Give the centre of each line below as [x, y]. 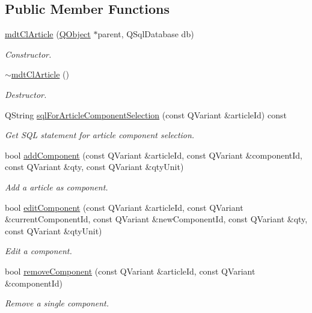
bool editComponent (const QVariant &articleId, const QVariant [124, 207]
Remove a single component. [57, 303]
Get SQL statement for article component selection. [100, 135]
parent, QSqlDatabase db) [146, 34]
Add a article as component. [57, 187]
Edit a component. [38, 251]
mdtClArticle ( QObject [48, 34]
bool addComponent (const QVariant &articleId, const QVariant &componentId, [154, 155]
